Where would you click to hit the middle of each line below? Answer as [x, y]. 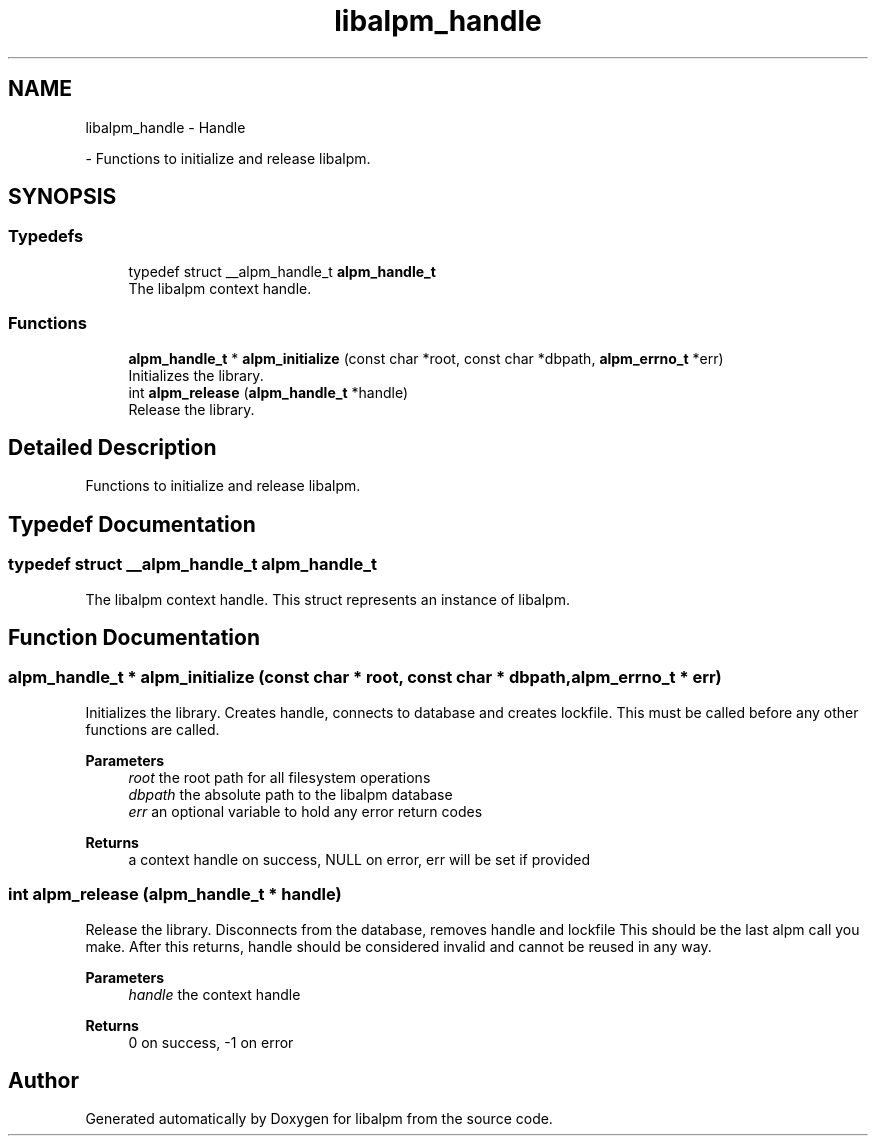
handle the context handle [214, 994]
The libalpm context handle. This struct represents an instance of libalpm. [327, 599]
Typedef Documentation [132, 524]
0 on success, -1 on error [211, 1042]
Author [43, 1081]
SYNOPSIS [62, 197]
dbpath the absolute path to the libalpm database [290, 794]
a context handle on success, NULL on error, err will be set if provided [359, 859]
